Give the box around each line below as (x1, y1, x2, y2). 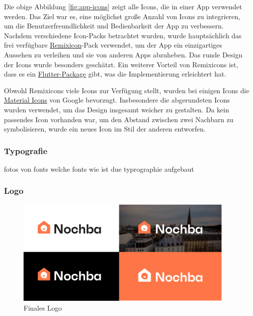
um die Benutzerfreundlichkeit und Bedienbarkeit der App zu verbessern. (4, 21, 224, 31)
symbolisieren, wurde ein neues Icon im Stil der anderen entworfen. (4, 124, 206, 134)
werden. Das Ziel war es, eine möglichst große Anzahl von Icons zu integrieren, (4, 11, 240, 21)
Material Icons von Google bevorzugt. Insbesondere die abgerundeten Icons (4, 95, 230, 105)
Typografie (4, 144, 48, 157)
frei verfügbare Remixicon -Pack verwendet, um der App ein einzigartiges (4, 40, 223, 50)
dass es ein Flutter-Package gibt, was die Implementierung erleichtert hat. (4, 69, 226, 79)
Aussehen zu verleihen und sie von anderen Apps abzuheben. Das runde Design (4, 49, 243, 59)
